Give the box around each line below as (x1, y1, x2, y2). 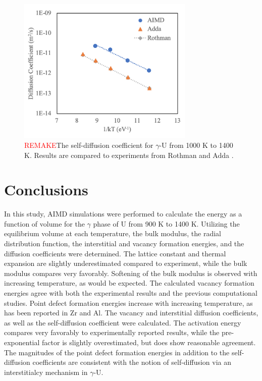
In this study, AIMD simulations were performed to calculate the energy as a (4, 208, 242, 219)
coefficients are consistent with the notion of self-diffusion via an (32, 357, 232, 367)
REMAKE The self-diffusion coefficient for (24, 139, 153, 150)
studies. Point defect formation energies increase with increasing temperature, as (4, 297, 253, 308)
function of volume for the (4, 218, 85, 229)
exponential (4, 337, 40, 347)
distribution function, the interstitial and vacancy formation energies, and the (4, 238, 244, 249)
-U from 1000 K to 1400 (159, 139, 233, 150)
